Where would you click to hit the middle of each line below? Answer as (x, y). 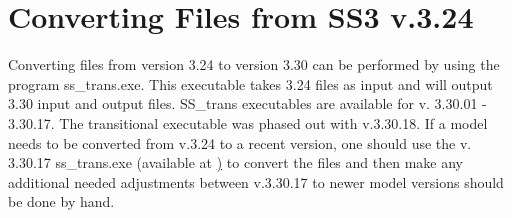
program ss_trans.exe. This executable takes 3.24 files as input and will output (250, 83)
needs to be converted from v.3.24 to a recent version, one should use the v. (240, 142)
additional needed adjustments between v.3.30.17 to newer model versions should (256, 181)
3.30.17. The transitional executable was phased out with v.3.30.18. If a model (248, 122)
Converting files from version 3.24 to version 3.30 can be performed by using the (254, 64)
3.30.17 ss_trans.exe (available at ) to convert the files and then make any (235, 162)
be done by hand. (61, 201)
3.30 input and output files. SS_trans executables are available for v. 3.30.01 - (247, 103)
